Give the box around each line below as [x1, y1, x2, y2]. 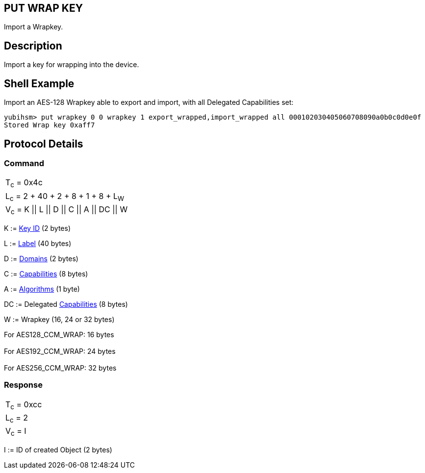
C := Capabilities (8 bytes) [4, 269, 88, 278]
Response [4, 380, 43, 390]
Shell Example [4, 77, 75, 90]
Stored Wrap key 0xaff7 [4, 121, 95, 129]
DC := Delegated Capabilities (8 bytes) [4, 299, 128, 308]
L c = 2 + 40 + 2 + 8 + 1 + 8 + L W [5, 191, 125, 202]
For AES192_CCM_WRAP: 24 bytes [4, 347, 116, 355]
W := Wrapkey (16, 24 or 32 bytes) [4, 315, 115, 324]
